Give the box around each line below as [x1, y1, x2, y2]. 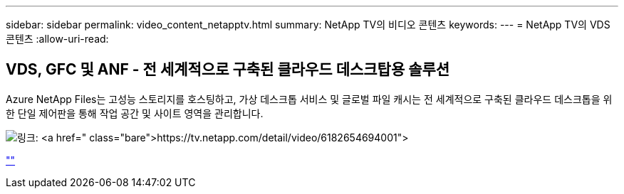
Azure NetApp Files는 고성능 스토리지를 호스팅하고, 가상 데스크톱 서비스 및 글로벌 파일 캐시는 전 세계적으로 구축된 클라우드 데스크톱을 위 [6, 92, 613, 105]
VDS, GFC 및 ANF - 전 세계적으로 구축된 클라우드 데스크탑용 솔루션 [6, 60, 450, 79]
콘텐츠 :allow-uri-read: [6, 33, 109, 45]
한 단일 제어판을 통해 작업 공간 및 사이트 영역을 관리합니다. [6, 107, 264, 119]
